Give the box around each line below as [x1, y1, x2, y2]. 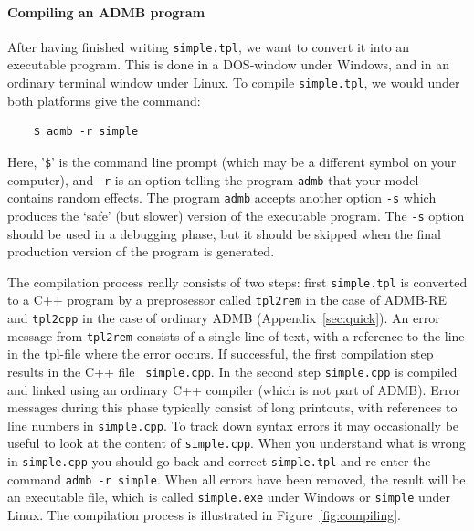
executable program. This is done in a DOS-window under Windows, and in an [7, 55, 449, 74]
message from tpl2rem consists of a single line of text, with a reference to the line [7, 326, 465, 345]
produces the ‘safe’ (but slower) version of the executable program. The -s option [7, 205, 465, 224]
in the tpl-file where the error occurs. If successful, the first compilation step [7, 344, 434, 363]
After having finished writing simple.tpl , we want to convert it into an [7, 36, 410, 56]
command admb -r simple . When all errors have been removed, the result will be [7, 469, 466, 488]
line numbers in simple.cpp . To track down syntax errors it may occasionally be [7, 415, 459, 434]
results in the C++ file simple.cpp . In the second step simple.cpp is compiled [7, 361, 458, 380]
